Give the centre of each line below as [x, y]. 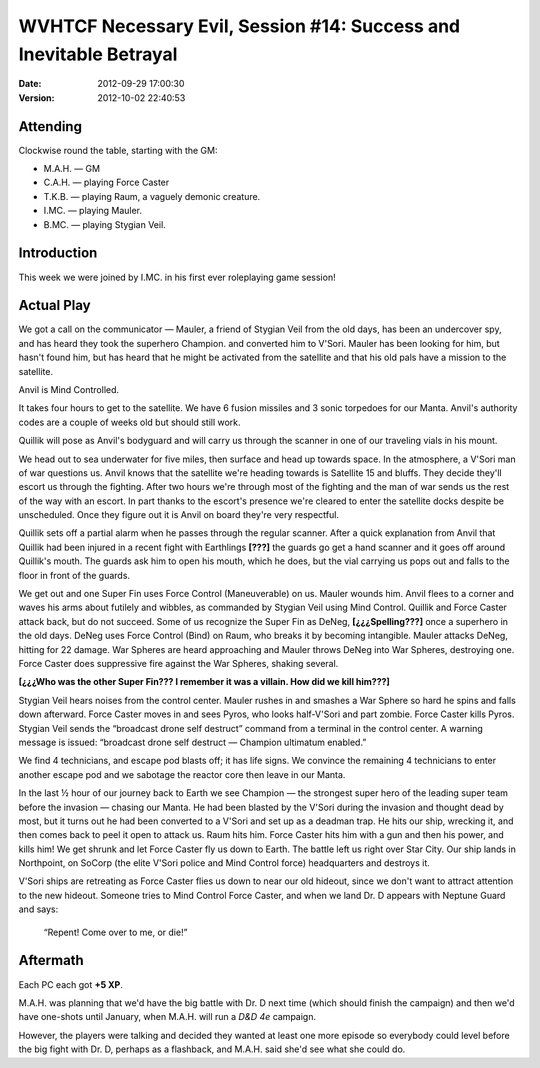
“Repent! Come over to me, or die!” [115, 932]
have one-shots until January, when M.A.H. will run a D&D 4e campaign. [167, 1017]
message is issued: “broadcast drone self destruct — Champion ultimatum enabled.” [192, 742]
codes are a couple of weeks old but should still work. [129, 422]
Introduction [58, 253]
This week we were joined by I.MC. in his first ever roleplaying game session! [177, 277]
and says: [38, 909]
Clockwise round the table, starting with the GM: [118, 150]
